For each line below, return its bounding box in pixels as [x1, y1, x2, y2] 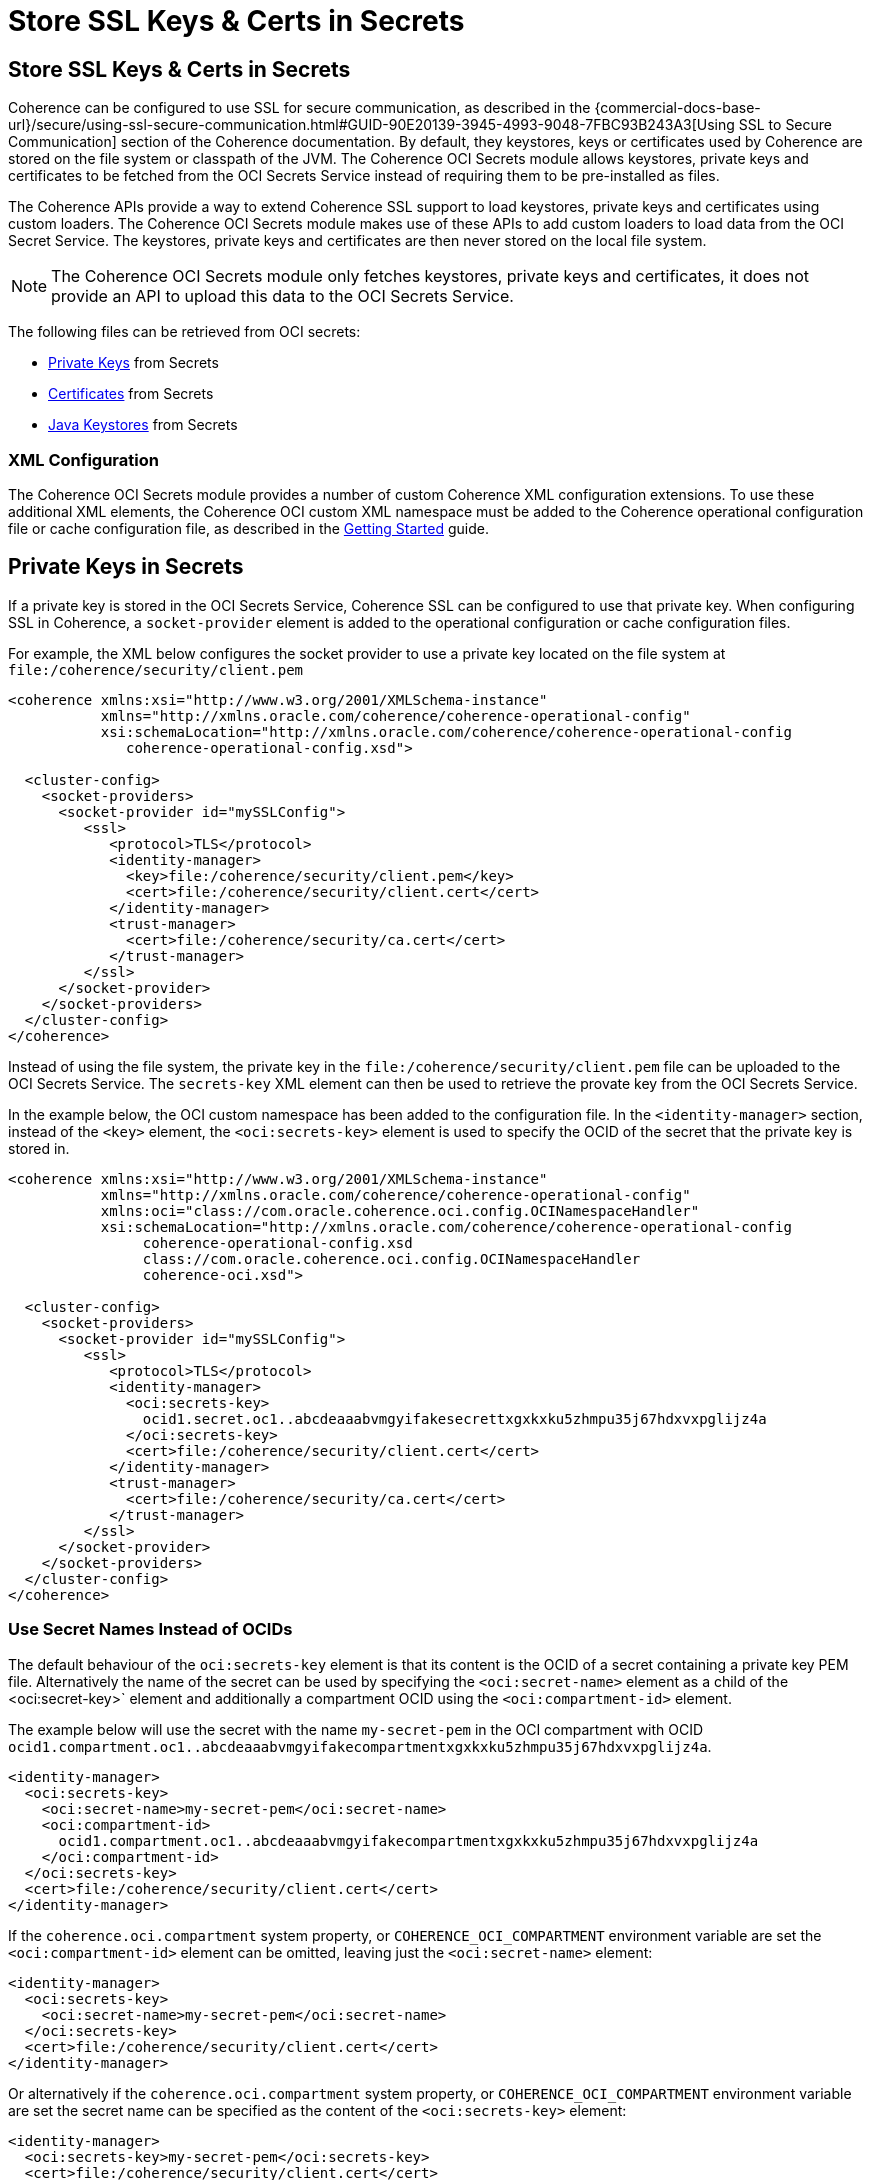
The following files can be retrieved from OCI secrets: [8, 323, 361, 341]
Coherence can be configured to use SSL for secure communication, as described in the [8, 99, 591, 117]
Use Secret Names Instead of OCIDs [8, 1619, 293, 1640]
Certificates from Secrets [48, 385, 214, 403]
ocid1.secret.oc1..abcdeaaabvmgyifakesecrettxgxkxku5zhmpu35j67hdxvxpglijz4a [142, 1410, 767, 1427]
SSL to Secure [738, 116, 833, 134]
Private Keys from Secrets [48, 354, 219, 372]
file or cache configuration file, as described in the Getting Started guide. [8, 519, 489, 537]
